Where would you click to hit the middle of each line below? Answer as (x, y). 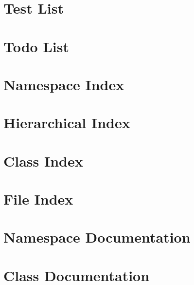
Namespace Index (64, 84)
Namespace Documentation (97, 237)
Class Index (43, 161)
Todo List (36, 46)
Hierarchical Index (67, 123)
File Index (38, 199)
